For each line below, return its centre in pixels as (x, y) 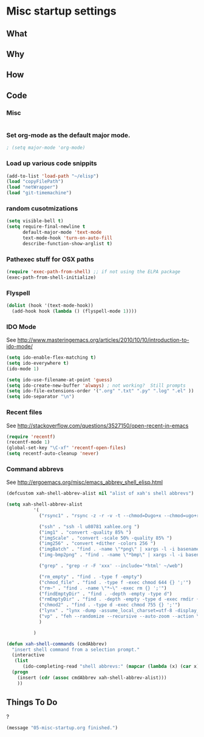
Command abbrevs (35, 469)
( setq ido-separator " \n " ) (40, 397)
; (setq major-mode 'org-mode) (46, 148)
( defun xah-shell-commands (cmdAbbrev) (57, 644)
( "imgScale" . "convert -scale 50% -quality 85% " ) (105, 538)
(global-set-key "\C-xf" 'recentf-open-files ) (66, 448)
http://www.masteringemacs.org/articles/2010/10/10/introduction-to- (103, 340)
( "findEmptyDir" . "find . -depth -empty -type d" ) (105, 594)
